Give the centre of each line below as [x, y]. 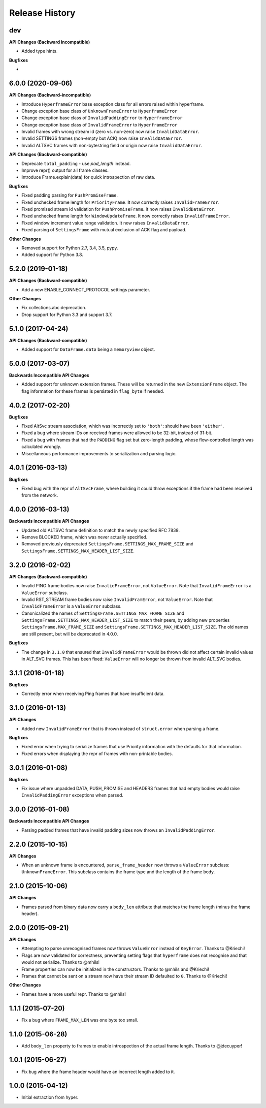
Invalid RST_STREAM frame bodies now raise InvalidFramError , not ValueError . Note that [117, 599]
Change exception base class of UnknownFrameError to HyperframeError [99, 111]
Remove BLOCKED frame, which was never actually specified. [84, 537]
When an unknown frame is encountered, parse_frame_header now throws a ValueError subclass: [125, 865]
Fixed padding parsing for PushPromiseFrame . [70, 195]
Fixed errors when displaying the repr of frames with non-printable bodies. [97, 754]
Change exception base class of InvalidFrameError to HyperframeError [99, 125]
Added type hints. [39, 51]
